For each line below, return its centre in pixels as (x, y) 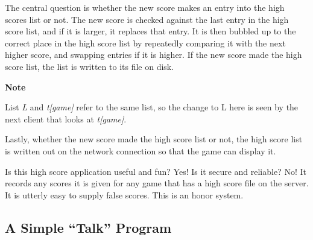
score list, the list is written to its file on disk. (90, 66)
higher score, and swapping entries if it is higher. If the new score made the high (153, 55)
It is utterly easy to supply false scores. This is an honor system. (124, 194)
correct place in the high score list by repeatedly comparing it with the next (145, 43)
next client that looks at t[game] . (66, 118)
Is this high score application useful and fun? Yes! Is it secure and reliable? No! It (156, 171)
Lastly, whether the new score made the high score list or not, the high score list (154, 139)
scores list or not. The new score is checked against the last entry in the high (147, 19)
